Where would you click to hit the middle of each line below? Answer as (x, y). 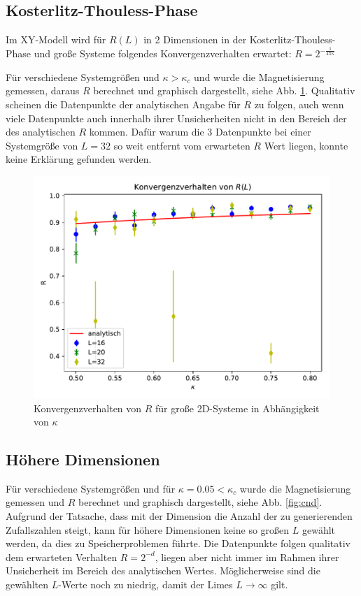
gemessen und (35, 502)
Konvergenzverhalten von (88, 408)
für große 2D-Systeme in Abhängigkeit (238, 408)
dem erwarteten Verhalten (62, 557)
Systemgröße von (42, 145)
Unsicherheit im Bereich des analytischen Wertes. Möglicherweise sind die (163, 570)
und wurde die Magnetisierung (259, 77)
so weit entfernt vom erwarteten (182, 145)
